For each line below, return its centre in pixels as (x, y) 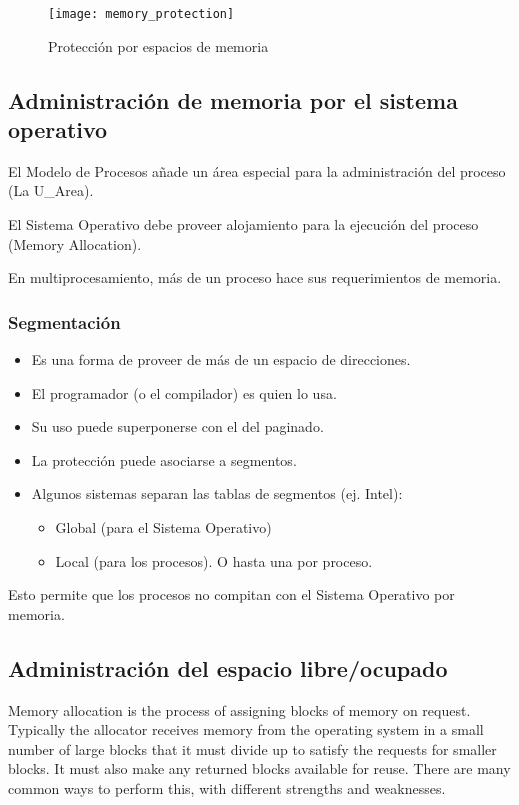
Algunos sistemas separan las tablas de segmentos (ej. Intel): (217, 493)
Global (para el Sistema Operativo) (163, 527)
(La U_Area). (51, 190)
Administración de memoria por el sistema (233, 99)
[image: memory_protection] (141, 14)
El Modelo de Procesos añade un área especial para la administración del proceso (257, 170)
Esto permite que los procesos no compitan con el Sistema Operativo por (231, 594)
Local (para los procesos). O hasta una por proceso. (214, 560)
